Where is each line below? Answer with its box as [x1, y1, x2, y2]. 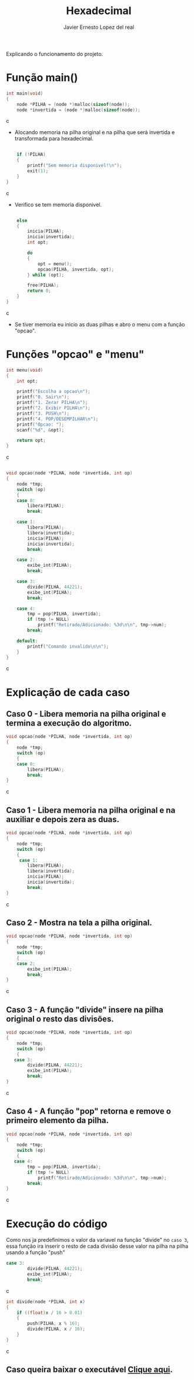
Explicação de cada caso [6, 686, 131, 699]
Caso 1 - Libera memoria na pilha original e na [6, 805, 176, 815]
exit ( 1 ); [27, 168, 49, 174]
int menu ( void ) [6, 367, 44, 373]
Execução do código [6, 1217, 108, 1230]
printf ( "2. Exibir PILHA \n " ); [16, 405, 91, 411]
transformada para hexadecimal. [14, 135, 94, 142]
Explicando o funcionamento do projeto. [6, 50, 103, 57]
